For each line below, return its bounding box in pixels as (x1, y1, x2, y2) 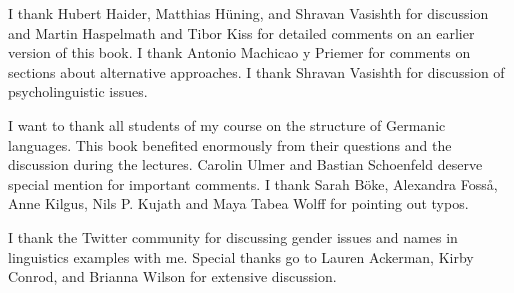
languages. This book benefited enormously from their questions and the (8, 134, 452, 155)
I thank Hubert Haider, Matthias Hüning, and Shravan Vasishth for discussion (8, 3, 489, 23)
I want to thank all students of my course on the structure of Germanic (8, 114, 446, 135)
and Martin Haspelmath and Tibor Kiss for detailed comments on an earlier (8, 22, 475, 43)
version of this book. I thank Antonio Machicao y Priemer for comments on (8, 42, 471, 63)
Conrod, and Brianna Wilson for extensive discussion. (8, 266, 337, 287)
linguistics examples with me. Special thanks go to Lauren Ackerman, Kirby (8, 246, 474, 267)
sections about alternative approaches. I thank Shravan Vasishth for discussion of (8, 61, 505, 82)
